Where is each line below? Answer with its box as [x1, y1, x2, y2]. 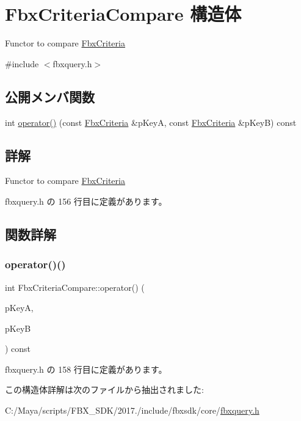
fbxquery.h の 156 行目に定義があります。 [5, 194, 167, 207]
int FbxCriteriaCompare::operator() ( [5, 280, 145, 293]
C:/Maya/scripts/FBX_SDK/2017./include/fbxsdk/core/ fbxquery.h [5, 404, 259, 417]
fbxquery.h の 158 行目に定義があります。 [5, 362, 167, 375]
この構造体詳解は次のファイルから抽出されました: [5, 383, 204, 396]
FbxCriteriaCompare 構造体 [5, 1, 242, 26]
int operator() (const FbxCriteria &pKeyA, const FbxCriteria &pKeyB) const [5, 115, 297, 128]
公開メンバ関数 [5, 87, 95, 106]
